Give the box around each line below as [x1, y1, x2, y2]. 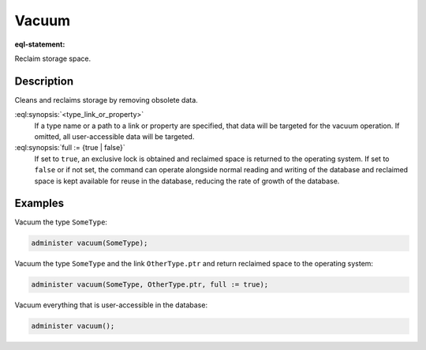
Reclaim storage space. [14, 54, 92, 63]
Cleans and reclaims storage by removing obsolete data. [14, 95, 199, 104]
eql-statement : [14, 40, 65, 49]
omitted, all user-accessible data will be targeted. [34, 132, 195, 141]
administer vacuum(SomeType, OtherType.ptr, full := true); [31, 280, 269, 289]
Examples [14, 197, 65, 210]
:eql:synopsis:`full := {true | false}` [14, 143, 125, 152]
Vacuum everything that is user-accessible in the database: [14, 300, 208, 310]
